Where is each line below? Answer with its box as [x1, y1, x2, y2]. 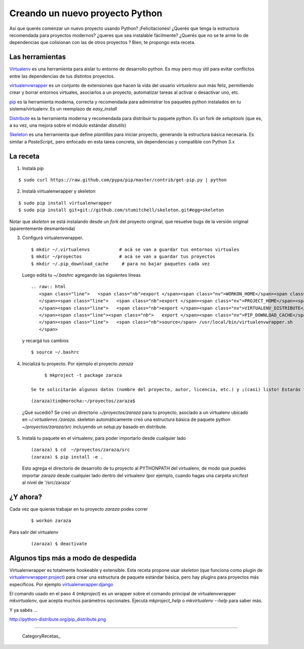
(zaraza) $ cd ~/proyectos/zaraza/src [31, 447, 130, 453]
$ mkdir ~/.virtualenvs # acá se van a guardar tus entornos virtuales [31, 246, 240, 252]
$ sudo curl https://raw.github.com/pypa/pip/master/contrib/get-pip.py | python [18, 177, 227, 183]
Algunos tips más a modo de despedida [9, 554, 137, 562]
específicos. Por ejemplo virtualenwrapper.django [9, 581, 113, 587]
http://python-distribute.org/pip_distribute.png [9, 616, 106, 623]
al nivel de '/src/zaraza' [22, 479, 71, 485]
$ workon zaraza [31, 518, 71, 524]
